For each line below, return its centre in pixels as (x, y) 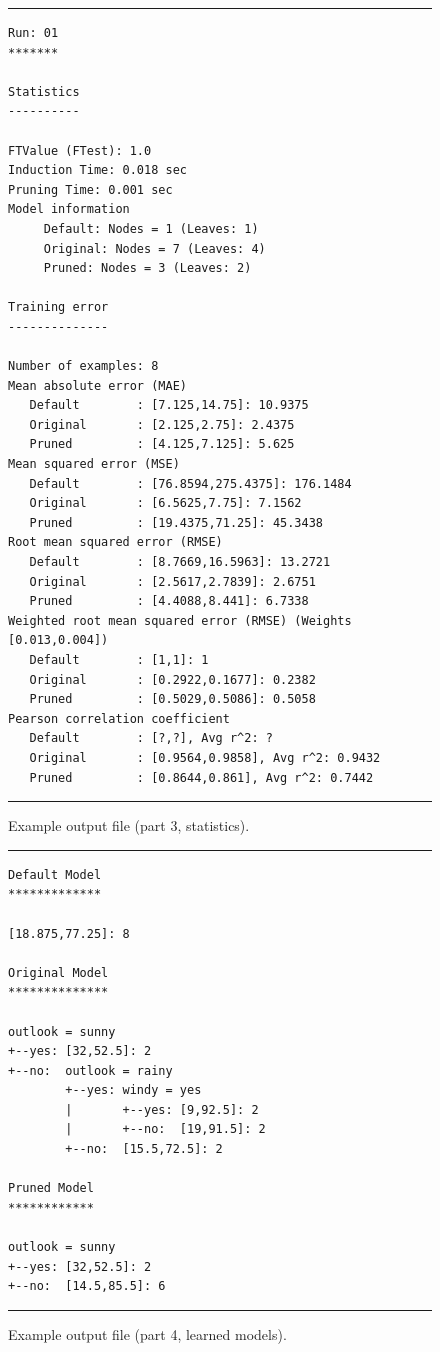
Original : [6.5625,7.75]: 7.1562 (165, 503)
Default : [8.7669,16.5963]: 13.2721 (180, 562)
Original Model (58, 972)
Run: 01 (33, 33)
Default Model (55, 874)
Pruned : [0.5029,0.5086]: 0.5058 (172, 699)
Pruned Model (51, 1188)
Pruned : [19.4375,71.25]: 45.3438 (176, 522)
